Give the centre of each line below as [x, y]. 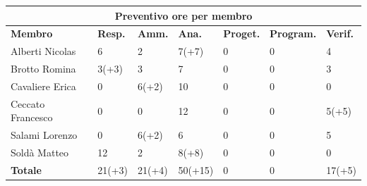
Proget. [242, 33]
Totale [26, 169]
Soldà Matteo [40, 152]
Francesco [32, 117]
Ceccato [28, 103]
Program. [293, 33]
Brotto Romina [43, 69]
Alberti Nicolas [43, 51]
